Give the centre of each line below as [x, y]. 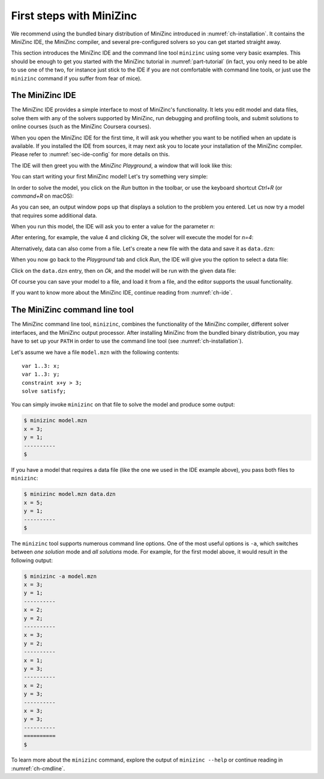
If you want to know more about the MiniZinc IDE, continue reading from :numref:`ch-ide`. [122, 293]
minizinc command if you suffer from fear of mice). [76, 78]
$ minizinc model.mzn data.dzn [70, 494]
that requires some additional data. [54, 215]
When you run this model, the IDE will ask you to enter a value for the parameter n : [113, 227]
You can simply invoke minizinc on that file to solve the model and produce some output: [123, 405]
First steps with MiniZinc [74, 16]
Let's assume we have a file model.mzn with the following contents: [95, 352]
